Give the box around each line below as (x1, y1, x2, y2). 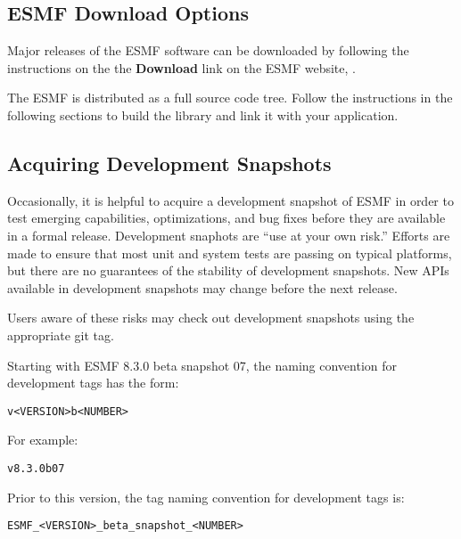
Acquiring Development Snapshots (7, 149, 332, 176)
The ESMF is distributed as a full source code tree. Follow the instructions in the (7, 88, 453, 107)
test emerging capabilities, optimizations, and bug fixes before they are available (7, 208, 446, 227)
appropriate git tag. (7, 325, 114, 344)
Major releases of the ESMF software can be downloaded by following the (7, 41, 409, 60)
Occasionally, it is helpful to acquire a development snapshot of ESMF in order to (7, 191, 454, 209)
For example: (7, 430, 78, 449)
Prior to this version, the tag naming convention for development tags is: (7, 487, 405, 506)
